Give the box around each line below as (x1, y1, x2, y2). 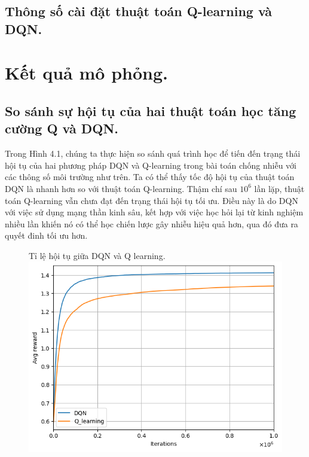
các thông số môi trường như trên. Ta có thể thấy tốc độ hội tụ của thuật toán (5, 170, 295, 183)
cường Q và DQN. (5, 119, 119, 138)
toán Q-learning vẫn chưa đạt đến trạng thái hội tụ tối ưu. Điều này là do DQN (5, 194, 298, 206)
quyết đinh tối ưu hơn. (5, 229, 88, 242)
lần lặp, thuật (254, 182, 305, 194)
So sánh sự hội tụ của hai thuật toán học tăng (5, 101, 296, 120)
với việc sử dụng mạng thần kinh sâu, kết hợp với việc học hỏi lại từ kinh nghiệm (5, 206, 304, 218)
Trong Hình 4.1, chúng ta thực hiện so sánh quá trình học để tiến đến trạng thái (5, 147, 301, 160)
